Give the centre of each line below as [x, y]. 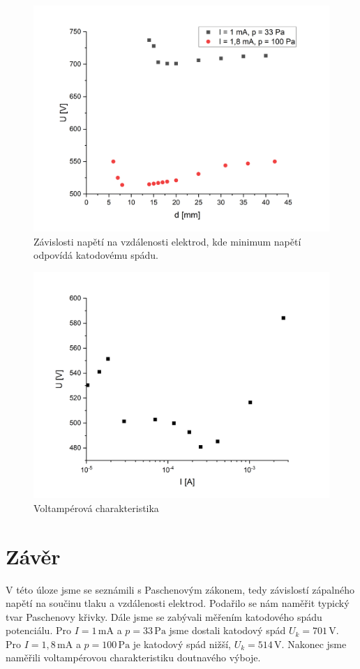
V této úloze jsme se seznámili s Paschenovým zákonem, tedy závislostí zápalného [180, 589]
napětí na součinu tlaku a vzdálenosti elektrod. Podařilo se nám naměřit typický [178, 603]
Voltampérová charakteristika [96, 508]
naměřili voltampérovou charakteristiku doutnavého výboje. [133, 657]
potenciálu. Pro [38, 630]
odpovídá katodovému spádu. [96, 255]
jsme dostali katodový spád [227, 630]
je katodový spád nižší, [182, 644]
